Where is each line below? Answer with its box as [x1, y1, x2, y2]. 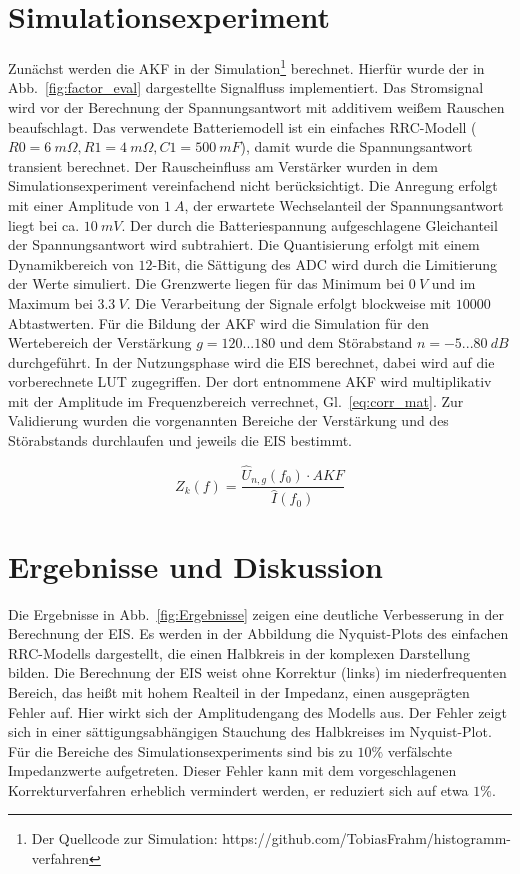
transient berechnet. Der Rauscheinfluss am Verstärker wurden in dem [8, 155, 438, 176]
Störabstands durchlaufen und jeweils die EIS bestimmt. [8, 430, 353, 451]
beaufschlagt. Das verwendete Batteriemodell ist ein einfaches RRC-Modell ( [8, 116, 477, 137]
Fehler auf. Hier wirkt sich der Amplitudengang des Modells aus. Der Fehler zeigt [8, 701, 507, 722]
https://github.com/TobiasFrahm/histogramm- [222, 828, 511, 849]
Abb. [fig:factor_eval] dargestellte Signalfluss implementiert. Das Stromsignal [8, 77, 484, 98]
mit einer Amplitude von [8, 194, 160, 215]
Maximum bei [8, 292, 93, 313]
